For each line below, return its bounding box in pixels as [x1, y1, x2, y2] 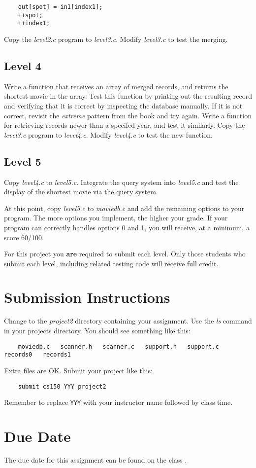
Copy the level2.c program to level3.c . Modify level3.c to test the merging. [4, 34, 228, 44]
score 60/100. [4, 232, 44, 242]
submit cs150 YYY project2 [18, 383, 106, 390]
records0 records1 [4, 351, 71, 359]
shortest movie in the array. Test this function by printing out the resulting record [4, 91, 252, 101]
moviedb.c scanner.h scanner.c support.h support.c [18, 343, 219, 350]
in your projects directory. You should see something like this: [4, 325, 191, 335]
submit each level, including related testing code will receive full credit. [4, 258, 219, 268]
